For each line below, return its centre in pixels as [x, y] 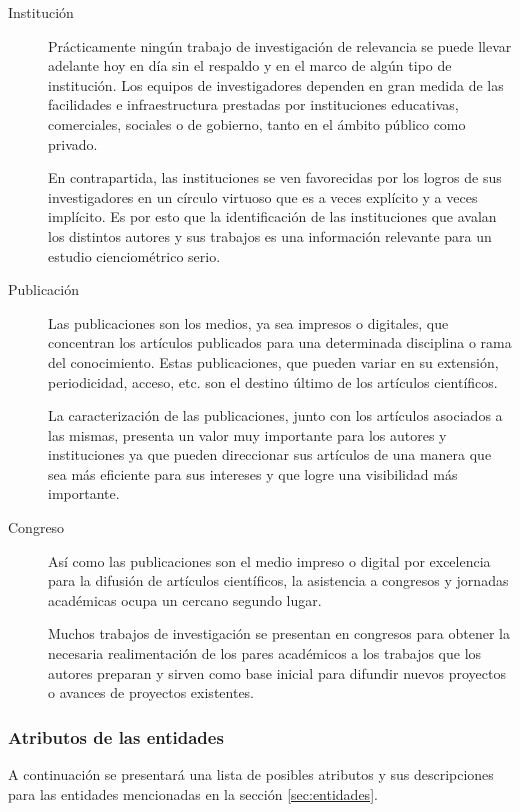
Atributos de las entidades [116, 736]
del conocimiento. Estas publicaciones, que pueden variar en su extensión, [273, 361]
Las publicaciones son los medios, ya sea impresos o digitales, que [248, 322]
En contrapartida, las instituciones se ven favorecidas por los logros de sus [275, 177]
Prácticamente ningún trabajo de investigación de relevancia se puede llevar [280, 45]
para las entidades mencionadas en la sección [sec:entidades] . [193, 793]
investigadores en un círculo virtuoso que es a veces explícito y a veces [263, 196]
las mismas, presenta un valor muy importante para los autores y [247, 434]
